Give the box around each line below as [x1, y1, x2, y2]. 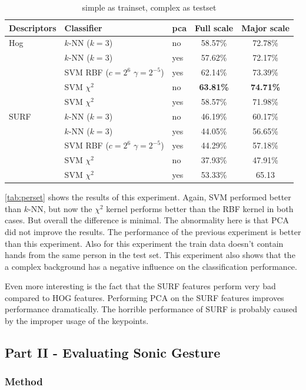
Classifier [64, 21, 102, 34]
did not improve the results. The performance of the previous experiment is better [5, 225, 301, 237]
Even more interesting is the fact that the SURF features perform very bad [5, 280, 276, 292]
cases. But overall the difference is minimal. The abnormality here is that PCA [5, 214, 290, 226]
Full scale [194, 21, 234, 34]
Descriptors [9, 21, 56, 34]
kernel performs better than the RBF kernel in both [106, 202, 294, 214]
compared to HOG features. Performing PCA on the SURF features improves [5, 291, 284, 303]
